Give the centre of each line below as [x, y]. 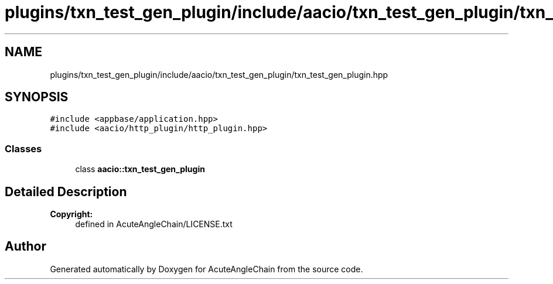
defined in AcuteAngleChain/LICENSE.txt [154, 224]
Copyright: [71, 214]
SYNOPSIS [37, 97]
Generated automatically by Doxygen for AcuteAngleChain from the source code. [206, 269]
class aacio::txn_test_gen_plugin [140, 169]
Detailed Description [66, 191]
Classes [23, 148]
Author [25, 247]
